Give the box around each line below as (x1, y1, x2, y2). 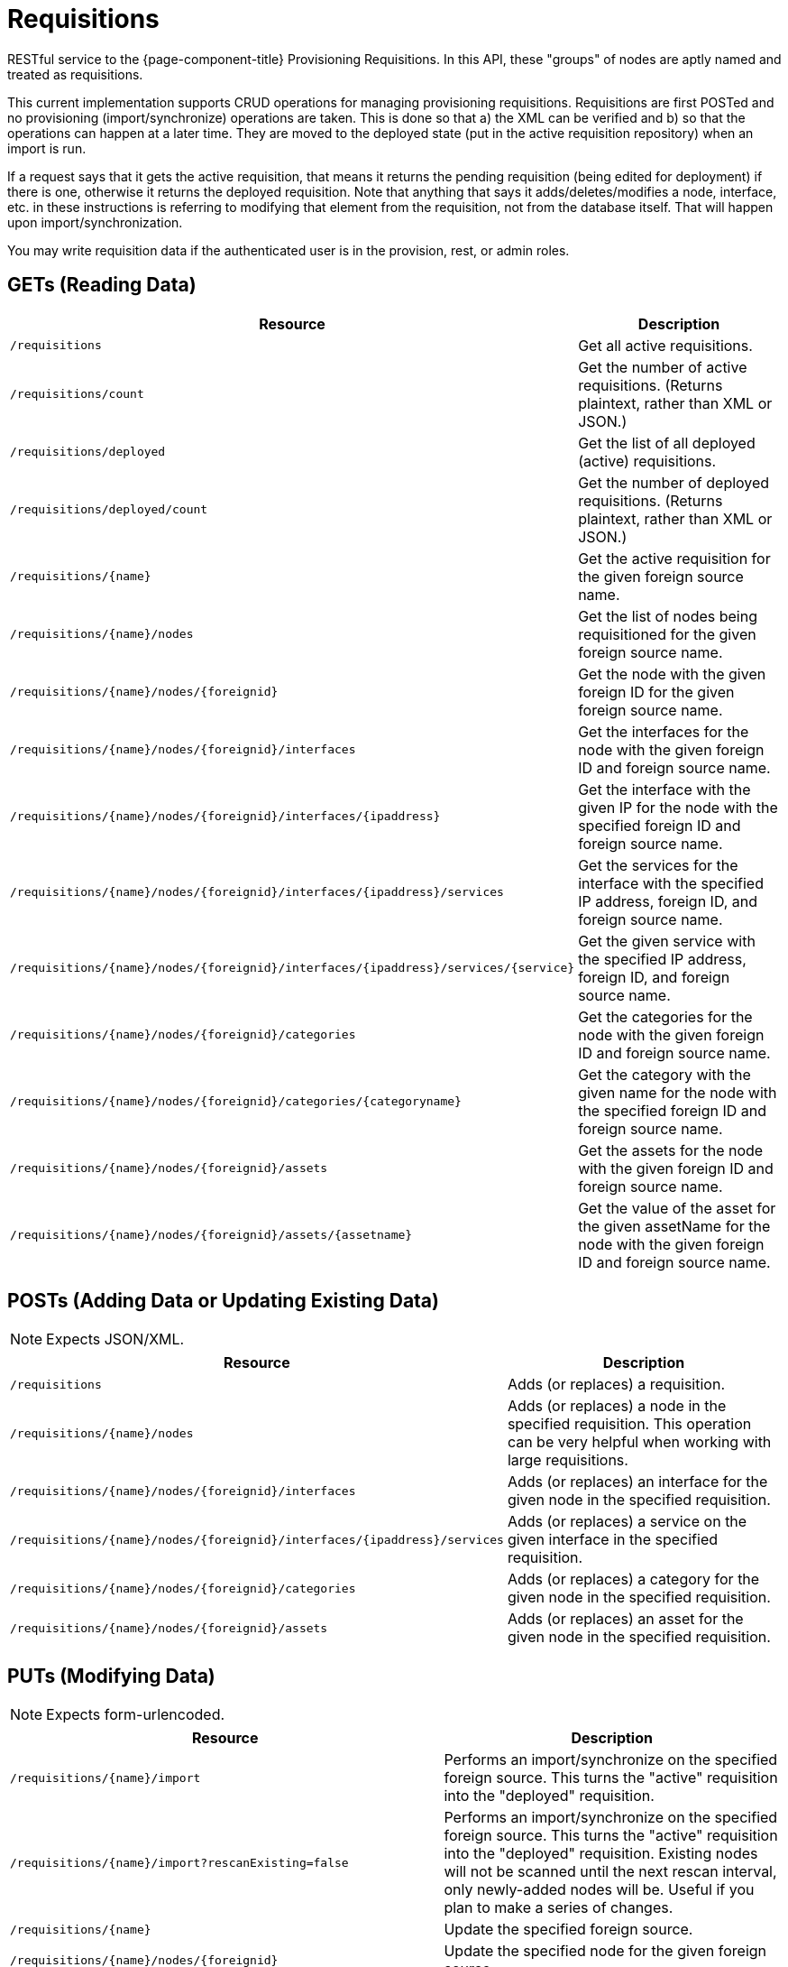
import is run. (7, 140, 87, 156)
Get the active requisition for (578, 549, 771, 568)
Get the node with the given (578, 664, 766, 683)
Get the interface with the (578, 780, 751, 799)
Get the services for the (578, 855, 738, 874)
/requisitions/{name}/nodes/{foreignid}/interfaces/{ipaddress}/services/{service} (10, 961, 575, 975)
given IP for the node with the (578, 798, 778, 817)
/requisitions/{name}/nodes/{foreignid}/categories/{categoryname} (10, 1094, 462, 1109)
